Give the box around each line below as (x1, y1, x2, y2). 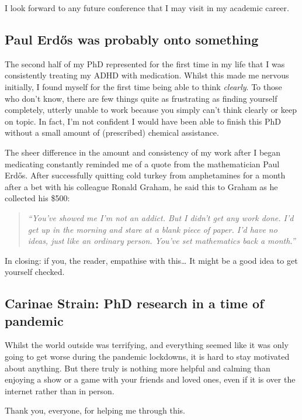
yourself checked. (5, 266, 65, 278)
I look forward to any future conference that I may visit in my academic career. (5, 2, 289, 13)
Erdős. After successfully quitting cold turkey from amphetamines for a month (5, 169, 286, 181)
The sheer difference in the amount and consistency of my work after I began (5, 146, 281, 158)
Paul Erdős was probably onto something (5, 30, 259, 48)
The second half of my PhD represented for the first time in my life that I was (5, 57, 285, 70)
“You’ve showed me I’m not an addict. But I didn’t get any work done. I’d (27, 211, 294, 223)
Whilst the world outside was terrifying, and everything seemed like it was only (5, 339, 289, 351)
